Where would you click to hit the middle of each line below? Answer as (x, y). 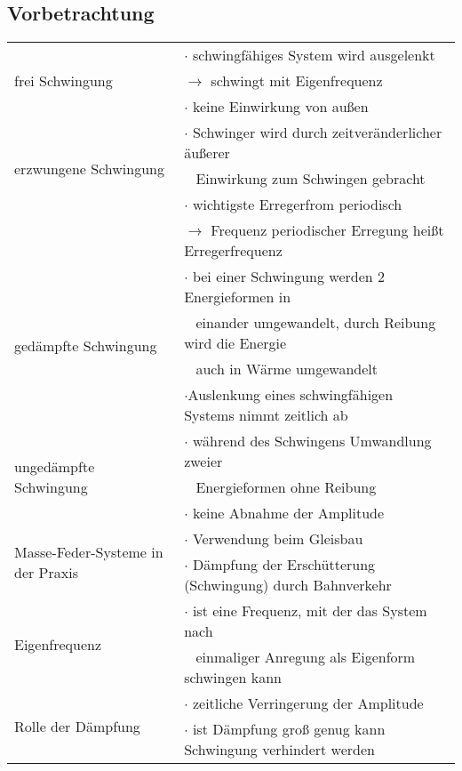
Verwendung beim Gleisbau (278, 539)
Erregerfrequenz (233, 251)
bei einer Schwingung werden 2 (289, 277)
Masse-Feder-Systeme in (89, 551)
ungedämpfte (55, 467)
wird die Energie (235, 343)
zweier (203, 462)
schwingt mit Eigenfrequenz (297, 81)
